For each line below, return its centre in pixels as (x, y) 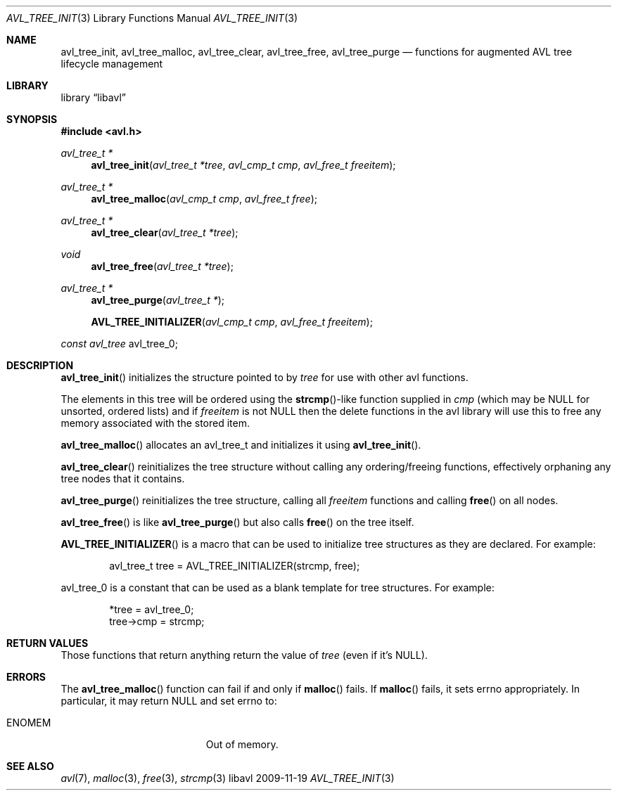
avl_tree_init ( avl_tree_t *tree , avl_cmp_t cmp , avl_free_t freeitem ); (243, 165)
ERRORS (26, 677)
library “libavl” (93, 97)
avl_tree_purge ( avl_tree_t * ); (158, 300)
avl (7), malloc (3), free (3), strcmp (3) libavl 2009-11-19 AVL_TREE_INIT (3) (228, 778)
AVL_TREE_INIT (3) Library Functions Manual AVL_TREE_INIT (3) (152, 18)
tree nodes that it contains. (123, 479)
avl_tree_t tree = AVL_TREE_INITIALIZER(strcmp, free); (235, 566)
